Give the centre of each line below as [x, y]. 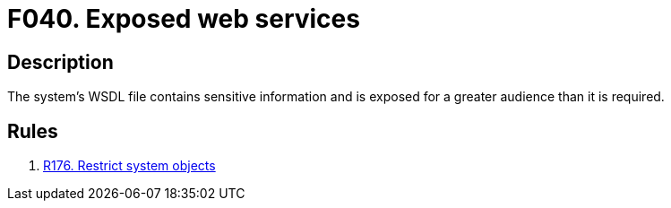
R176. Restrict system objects [129, 166]
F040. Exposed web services [184, 19]
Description [60, 62]
